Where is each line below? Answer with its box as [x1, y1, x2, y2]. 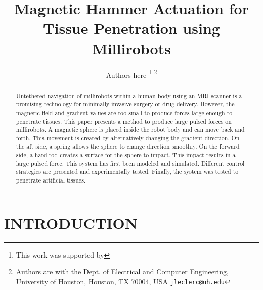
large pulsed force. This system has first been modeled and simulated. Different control [16, 159, 245, 167]
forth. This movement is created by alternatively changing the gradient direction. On [16, 133, 240, 142]
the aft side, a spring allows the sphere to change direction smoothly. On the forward [16, 142, 240, 151]
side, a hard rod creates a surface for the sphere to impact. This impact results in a [16, 151, 236, 159]
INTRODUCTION [4, 212, 138, 233]
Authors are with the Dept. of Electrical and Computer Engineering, [16, 266, 229, 277]
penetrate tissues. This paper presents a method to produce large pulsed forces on [16, 117, 232, 125]
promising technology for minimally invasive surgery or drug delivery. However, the [16, 100, 235, 108]
